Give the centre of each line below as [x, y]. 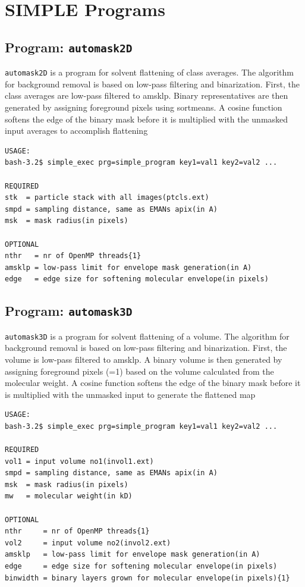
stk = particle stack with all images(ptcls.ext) [107, 198]
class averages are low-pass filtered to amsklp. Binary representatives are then [147, 95]
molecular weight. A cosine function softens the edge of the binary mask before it [153, 383]
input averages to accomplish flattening [76, 131]
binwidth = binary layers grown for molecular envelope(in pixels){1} [147, 578]
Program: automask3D [69, 311]
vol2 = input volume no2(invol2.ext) [88, 543]
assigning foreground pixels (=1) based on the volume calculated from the [139, 371]
